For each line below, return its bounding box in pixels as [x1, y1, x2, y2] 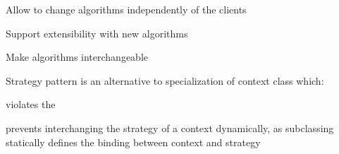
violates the [6, 97, 56, 112]
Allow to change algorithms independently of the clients [6, 2, 247, 16]
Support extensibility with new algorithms [6, 25, 188, 40]
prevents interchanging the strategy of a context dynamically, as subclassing [6, 120, 334, 135]
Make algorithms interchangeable [6, 49, 148, 64]
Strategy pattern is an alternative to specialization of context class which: [6, 73, 324, 88]
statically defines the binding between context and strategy [6, 134, 261, 149]
